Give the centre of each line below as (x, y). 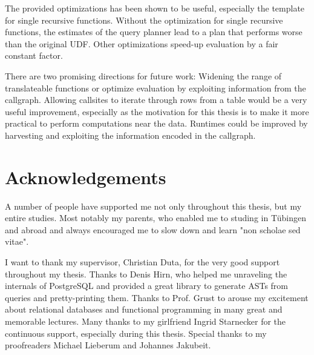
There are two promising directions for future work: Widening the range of (143, 75)
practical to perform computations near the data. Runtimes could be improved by (156, 123)
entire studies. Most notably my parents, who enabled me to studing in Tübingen (155, 218)
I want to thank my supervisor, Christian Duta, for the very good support (142, 262)
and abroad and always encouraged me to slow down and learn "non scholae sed (153, 229)
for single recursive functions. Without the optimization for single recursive (144, 20)
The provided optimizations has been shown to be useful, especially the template (155, 8)
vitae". (17, 241)
